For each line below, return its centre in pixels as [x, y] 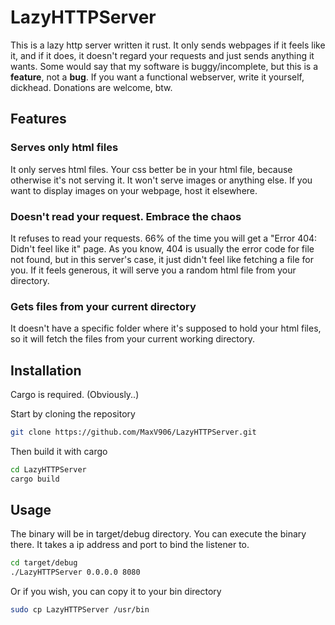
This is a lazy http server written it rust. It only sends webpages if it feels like [168, 45]
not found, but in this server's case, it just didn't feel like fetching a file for [162, 259]
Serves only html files [64, 148]
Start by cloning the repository [73, 414]
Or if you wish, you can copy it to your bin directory [116, 592]
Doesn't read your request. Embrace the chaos [126, 216]
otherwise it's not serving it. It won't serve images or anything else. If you [161, 180]
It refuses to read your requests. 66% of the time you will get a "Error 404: [164, 238]
